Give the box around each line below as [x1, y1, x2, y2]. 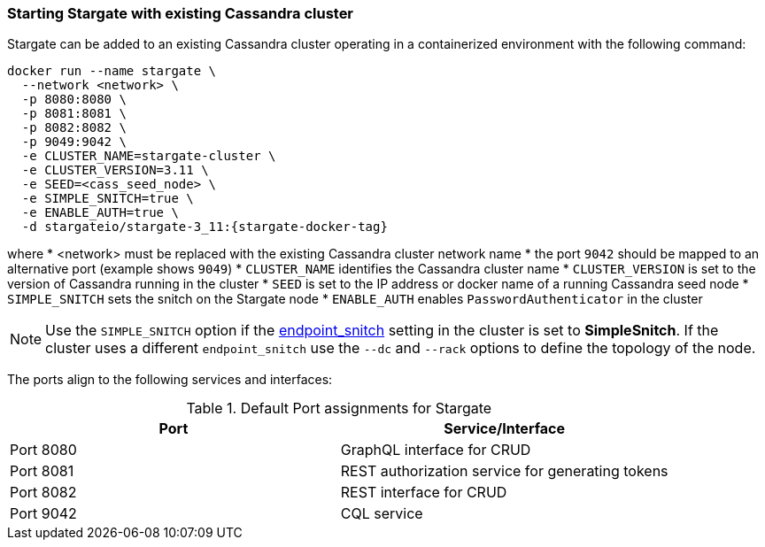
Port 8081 [10, 462, 74, 481]
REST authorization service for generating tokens [340, 462, 668, 481]
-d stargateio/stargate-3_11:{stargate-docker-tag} [21, 220, 388, 235]
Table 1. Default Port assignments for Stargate [186, 399, 492, 418]
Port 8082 [10, 483, 77, 502]
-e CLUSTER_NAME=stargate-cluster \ [21, 149, 276, 164]
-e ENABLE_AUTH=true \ [21, 205, 179, 220]
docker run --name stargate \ [7, 64, 217, 79]
